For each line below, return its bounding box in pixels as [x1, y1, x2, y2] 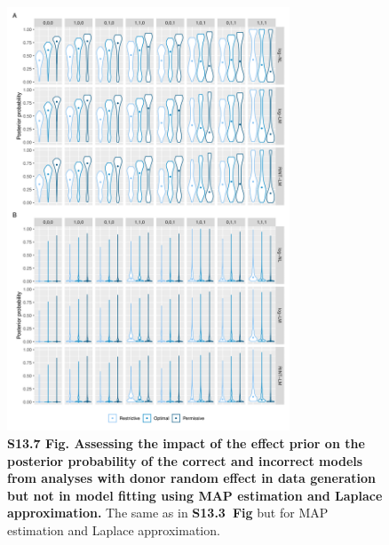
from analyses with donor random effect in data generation [7, 469, 377, 487]
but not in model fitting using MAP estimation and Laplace [7, 486, 383, 504]
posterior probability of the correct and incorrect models [7, 451, 363, 470]
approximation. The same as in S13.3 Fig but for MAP [7, 503, 329, 522]
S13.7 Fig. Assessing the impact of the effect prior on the [7, 434, 365, 453]
